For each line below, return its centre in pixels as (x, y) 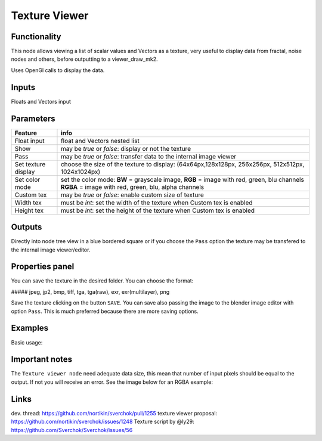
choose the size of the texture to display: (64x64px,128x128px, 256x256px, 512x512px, (182, 164)
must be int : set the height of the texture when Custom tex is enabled (158, 210)
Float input (30, 141)
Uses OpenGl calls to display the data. (58, 70)
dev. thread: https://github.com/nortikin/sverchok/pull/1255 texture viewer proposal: (114, 413)
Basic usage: (27, 342)
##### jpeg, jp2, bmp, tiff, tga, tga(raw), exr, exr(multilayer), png (90, 291)
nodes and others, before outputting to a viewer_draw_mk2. (84, 59)
